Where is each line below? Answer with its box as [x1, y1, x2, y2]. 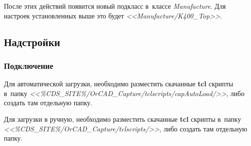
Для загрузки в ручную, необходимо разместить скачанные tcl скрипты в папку [4, 114, 241, 124]
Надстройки [4, 34, 60, 49]
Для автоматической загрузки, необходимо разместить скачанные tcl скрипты [4, 79, 234, 89]
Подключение [4, 59, 53, 71]
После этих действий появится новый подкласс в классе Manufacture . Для [4, 1, 226, 11]
